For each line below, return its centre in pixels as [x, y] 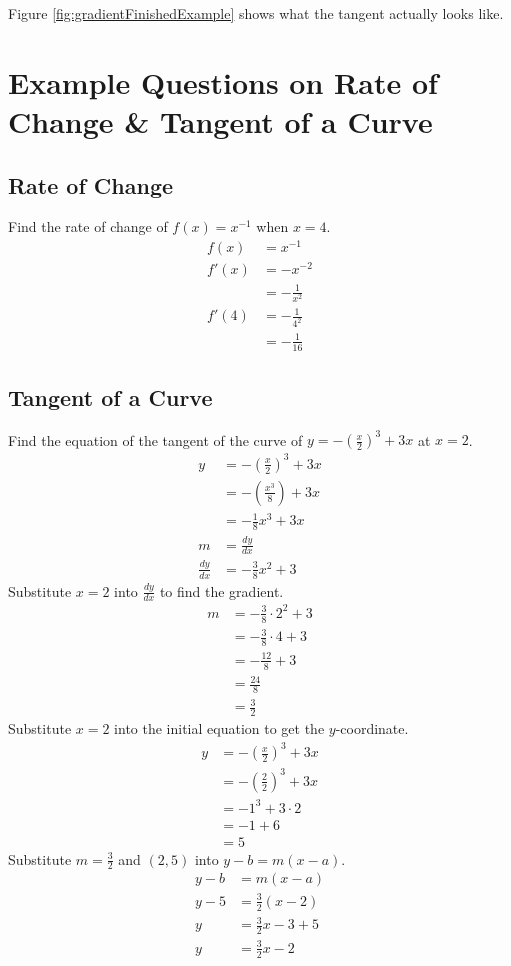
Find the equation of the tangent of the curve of [155, 439]
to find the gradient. [221, 590]
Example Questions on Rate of [223, 81]
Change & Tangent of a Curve [220, 120]
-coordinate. [372, 728]
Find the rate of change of [88, 226]
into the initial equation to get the [219, 728]
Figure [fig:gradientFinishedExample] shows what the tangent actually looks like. [256, 13]
